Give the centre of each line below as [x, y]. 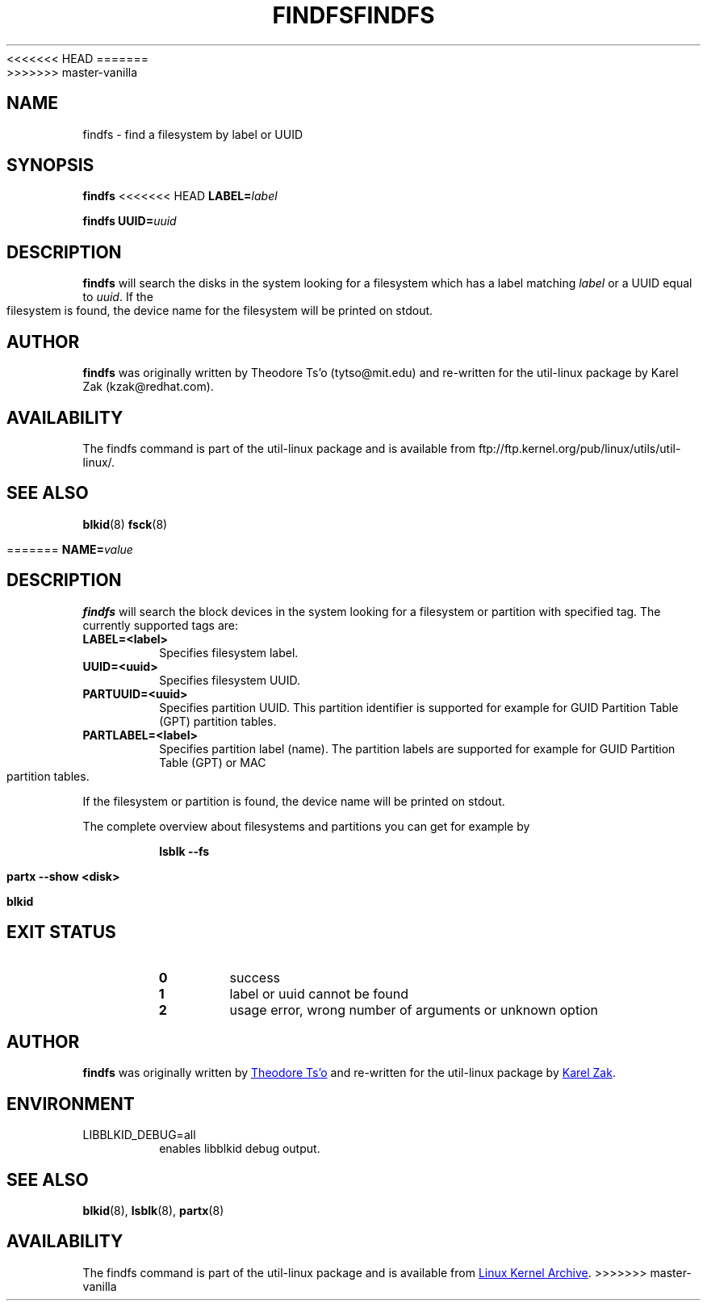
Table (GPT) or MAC [213, 762]
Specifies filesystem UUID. [230, 680]
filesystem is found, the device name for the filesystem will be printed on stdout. [220, 311]
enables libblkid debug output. [240, 1149]
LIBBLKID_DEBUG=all [139, 1135]
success [255, 977]
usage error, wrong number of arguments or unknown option [414, 1010]
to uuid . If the [118, 297]
